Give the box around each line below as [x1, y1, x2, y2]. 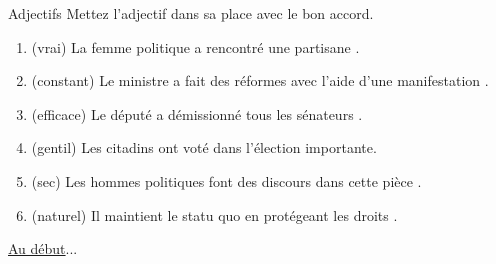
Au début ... [8, 238, 78, 259]
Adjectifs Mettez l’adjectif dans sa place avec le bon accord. [8, 3, 374, 23]
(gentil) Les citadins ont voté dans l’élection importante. [31, 137, 377, 158]
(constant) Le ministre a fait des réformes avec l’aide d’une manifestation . [31, 70, 489, 91]
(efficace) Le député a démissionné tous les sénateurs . [31, 103, 363, 124]
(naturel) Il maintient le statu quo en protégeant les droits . [31, 204, 398, 225]
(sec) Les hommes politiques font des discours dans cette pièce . [31, 170, 422, 191]
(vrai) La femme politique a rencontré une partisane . [31, 36, 360, 57]
